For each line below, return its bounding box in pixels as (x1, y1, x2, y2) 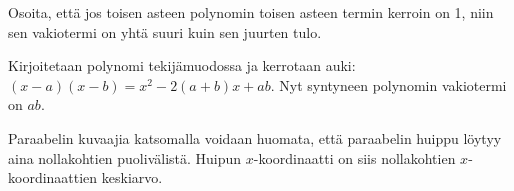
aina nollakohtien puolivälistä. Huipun (8, 147, 242, 168)
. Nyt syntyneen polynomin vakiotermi (270, 74, 507, 95)
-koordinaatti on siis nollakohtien (253, 147, 456, 168)
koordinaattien (8, 167, 98, 188)
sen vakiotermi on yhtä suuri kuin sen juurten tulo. (8, 21, 322, 42)
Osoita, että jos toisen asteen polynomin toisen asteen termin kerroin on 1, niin (8, 2, 494, 22)
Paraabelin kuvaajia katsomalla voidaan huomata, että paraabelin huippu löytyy (8, 127, 502, 148)
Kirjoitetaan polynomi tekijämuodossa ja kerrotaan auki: (8, 55, 356, 76)
